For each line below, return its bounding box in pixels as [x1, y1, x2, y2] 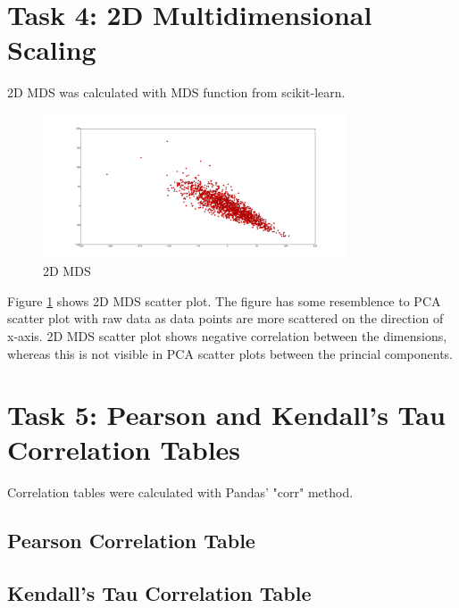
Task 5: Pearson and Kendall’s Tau [7, 396, 446, 433]
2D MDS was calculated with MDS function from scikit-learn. [7, 83, 346, 102]
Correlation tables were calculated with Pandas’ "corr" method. [7, 483, 354, 502]
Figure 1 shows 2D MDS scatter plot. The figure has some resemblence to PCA [7, 291, 441, 310]
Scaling [7, 31, 96, 68]
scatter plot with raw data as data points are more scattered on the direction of [7, 309, 444, 328]
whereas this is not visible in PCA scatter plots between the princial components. [7, 344, 453, 362]
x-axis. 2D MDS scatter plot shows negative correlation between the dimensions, [7, 326, 447, 345]
